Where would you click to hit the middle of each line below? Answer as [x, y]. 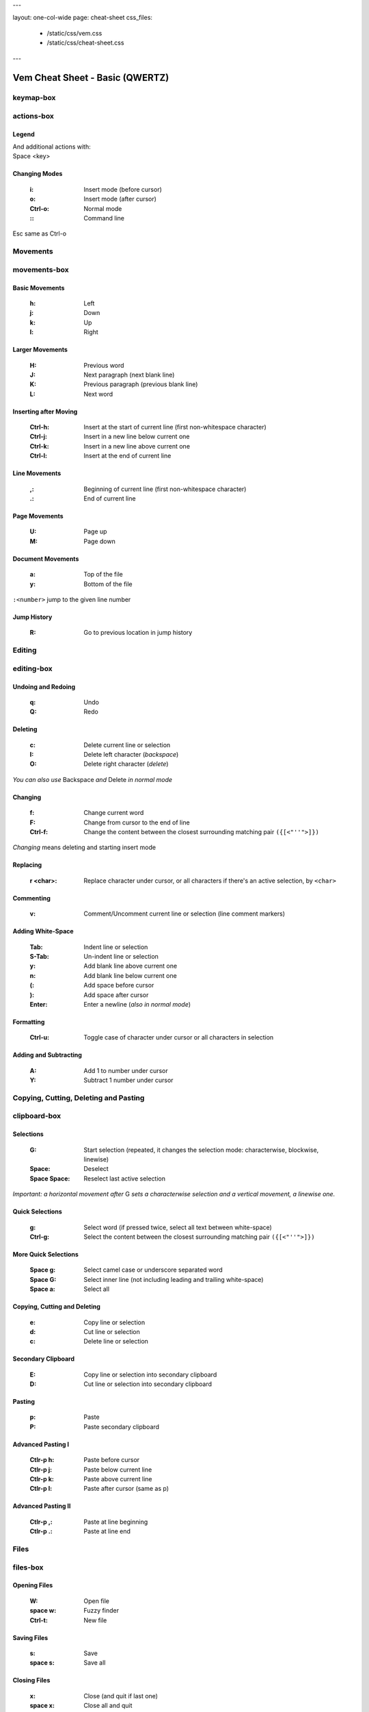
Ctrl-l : [39, 456]
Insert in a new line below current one [137, 437]
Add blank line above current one [131, 966]
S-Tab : [39, 956]
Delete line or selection [116, 1342]
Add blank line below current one [130, 975]
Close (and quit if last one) [121, 1696]
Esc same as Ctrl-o [40, 234]
